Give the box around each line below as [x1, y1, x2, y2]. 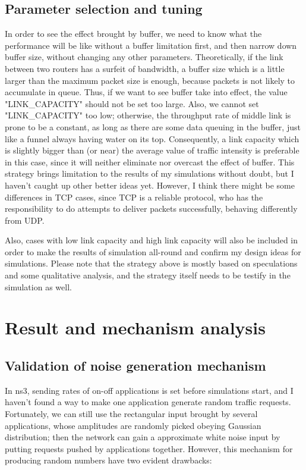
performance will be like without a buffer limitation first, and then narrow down [5, 39, 297, 51]
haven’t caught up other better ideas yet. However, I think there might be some [5, 178, 295, 191]
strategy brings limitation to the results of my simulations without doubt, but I [5, 167, 294, 180]
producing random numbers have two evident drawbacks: [5, 454, 212, 466]
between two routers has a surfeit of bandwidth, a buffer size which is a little [5, 62, 285, 74]
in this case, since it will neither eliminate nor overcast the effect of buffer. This [5, 155, 295, 168]
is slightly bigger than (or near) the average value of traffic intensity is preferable [5, 144, 299, 156]
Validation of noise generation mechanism [5, 356, 266, 375]
